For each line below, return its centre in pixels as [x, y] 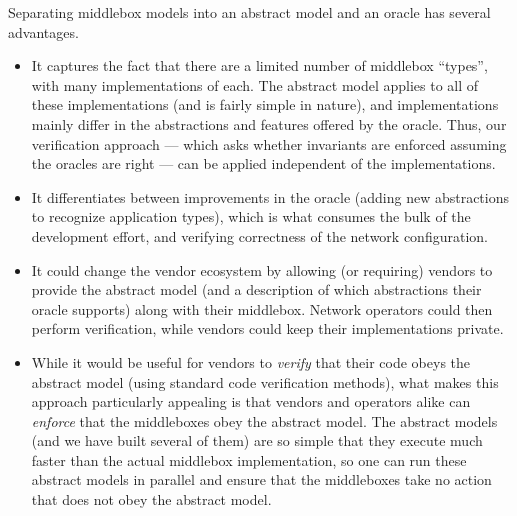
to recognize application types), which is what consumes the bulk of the [251, 216]
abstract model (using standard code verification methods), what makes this [265, 381]
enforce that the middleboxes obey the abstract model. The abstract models [264, 420]
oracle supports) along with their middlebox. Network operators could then [262, 308]
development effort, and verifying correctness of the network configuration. [259, 235]
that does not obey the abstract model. [151, 499]
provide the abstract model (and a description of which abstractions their [256, 289]
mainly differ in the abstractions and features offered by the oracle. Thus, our [269, 123]
